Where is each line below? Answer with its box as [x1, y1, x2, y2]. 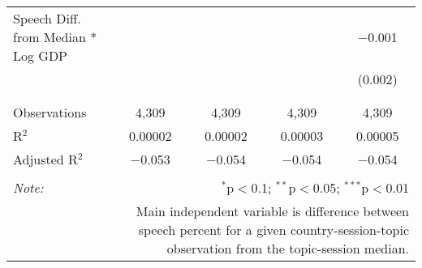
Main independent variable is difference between [136, 202, 409, 220]
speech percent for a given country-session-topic [138, 220, 409, 239]
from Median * [13, 28, 97, 46]
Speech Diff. [13, 9, 81, 28]
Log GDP [13, 46, 68, 65]
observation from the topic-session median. [166, 239, 409, 257]
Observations [13, 103, 87, 121]
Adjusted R [13, 150, 78, 168]
